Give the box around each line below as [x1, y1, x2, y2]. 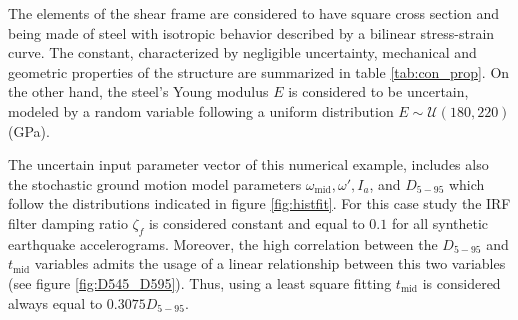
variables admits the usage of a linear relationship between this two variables [34, 253, 506, 274]
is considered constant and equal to [148, 212, 365, 233]
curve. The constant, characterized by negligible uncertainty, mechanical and [8, 42, 477, 63]
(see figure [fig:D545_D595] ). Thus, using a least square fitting [8, 272, 392, 293]
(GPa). [8, 120, 50, 141]
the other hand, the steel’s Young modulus [8, 81, 269, 102]
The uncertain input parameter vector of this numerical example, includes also [8, 154, 489, 175]
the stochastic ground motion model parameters [8, 173, 302, 194]
